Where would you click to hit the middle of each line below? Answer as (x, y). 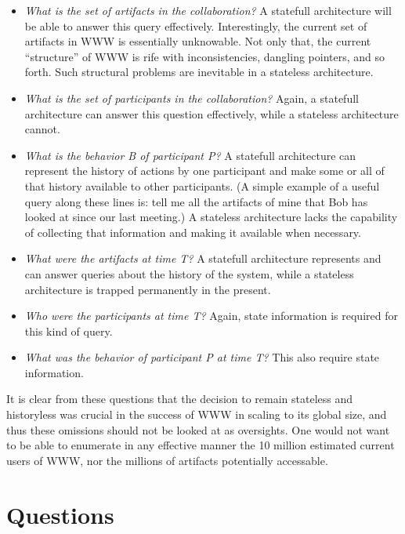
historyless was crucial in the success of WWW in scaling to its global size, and (197, 414)
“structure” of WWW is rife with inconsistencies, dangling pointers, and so (205, 56)
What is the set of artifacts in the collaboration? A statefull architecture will (208, 10)
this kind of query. (69, 331)
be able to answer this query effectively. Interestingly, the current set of (196, 25)
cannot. (42, 129)
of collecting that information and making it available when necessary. (193, 232)
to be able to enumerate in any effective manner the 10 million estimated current (201, 445)
